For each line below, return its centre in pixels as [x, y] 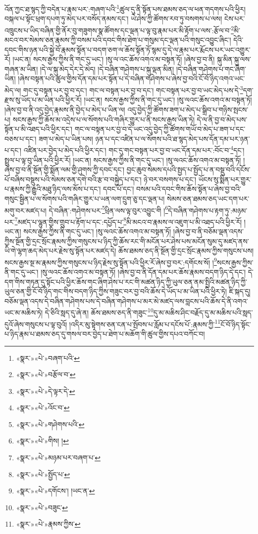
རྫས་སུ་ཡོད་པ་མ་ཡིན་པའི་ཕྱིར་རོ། [43, 100]
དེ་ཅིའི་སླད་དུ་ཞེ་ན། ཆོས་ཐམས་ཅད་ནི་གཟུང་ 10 [99, 312]
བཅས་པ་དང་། [21, 138]
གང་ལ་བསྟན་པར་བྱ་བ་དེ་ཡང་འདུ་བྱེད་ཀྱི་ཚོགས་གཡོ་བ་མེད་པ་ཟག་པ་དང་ [160, 129]
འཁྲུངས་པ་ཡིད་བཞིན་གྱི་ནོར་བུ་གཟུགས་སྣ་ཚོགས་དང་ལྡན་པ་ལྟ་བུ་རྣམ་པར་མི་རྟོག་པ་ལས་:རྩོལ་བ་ [118, 30]
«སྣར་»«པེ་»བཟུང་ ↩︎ [42, 507]
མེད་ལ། [13, 90]
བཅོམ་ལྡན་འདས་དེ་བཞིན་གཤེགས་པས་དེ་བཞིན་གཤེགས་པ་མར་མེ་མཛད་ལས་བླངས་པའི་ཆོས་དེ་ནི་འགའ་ [126, 301]
